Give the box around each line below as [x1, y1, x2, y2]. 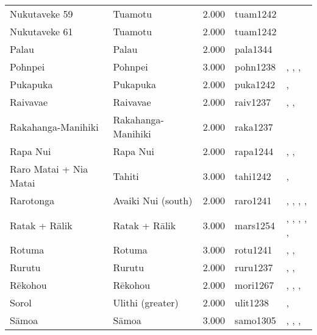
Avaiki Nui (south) [113, 193, 193, 207]
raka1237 [235, 119, 273, 134]
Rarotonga [10, 193, 55, 207]
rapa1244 [235, 144, 274, 158]
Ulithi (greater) [113, 295, 179, 309]
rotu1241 [235, 243, 272, 257]
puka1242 [235, 77, 276, 91]
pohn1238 [235, 60, 276, 74]
